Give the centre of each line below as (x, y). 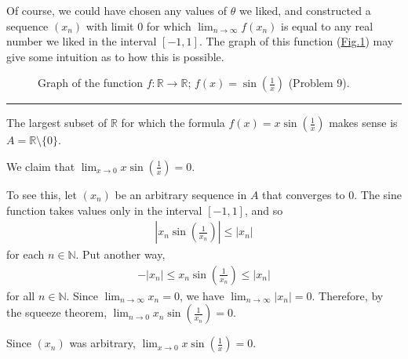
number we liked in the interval (82, 41)
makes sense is (363, 123)
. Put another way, (120, 254)
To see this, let (42, 194)
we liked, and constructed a (305, 10)
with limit (110, 25)
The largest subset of (57, 123)
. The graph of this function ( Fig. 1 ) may (296, 41)
